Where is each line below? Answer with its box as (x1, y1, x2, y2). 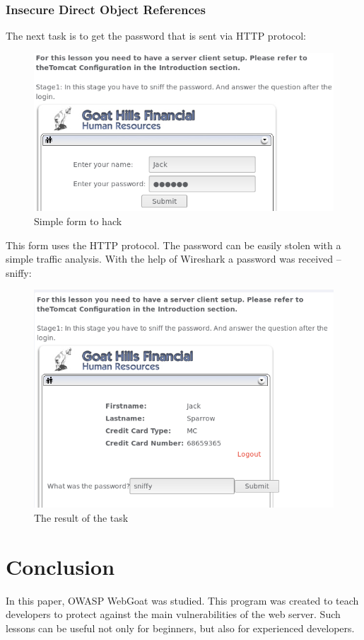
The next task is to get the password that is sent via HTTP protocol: (6, 28, 306, 43)
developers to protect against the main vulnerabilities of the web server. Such (6, 607, 341, 622)
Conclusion (6, 552, 115, 581)
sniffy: (6, 265, 32, 280)
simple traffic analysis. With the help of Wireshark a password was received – (6, 251, 341, 266)
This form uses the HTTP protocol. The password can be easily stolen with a (6, 237, 341, 252)
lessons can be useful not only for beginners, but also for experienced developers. (6, 620, 355, 635)
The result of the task (34, 510, 129, 525)
